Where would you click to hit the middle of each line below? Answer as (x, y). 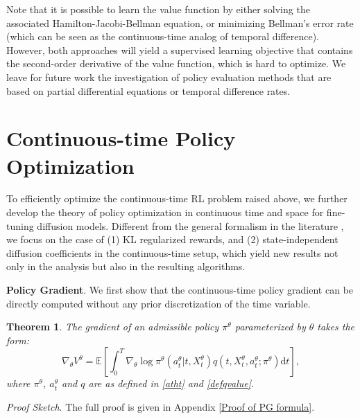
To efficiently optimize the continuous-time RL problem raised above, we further (177, 198)
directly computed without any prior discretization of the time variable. (158, 303)
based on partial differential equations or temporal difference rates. (148, 90)
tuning (20, 225)
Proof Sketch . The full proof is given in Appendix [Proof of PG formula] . (161, 407)
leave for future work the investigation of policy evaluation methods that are (169, 77)
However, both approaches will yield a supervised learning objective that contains (180, 50)
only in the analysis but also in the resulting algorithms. (126, 266)
